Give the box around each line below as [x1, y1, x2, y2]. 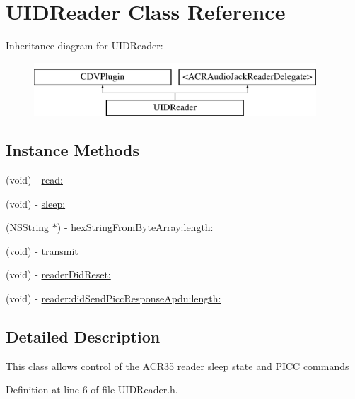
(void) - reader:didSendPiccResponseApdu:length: [6, 291, 221, 306]
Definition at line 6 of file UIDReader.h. [6, 382, 178, 397]
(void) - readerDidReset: [6, 267, 111, 282]
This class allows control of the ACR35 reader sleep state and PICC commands [6, 358, 349, 373]
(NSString [6, 220, 50, 234]
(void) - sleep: [6, 196, 66, 210]
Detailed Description [6, 326, 161, 347]
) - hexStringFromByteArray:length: [57, 220, 214, 234]
